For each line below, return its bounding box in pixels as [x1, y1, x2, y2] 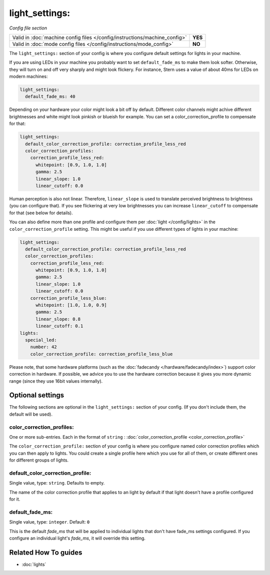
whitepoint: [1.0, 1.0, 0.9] [35, 302, 107, 308]
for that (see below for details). [9, 210, 73, 216]
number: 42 [30, 344, 57, 350]
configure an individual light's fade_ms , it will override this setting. [9, 535, 146, 541]
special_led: [25, 337, 57, 343]
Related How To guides [9, 548, 82, 557]
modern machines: [9, 73, 48, 79]
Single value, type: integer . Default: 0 [9, 519, 90, 525]
